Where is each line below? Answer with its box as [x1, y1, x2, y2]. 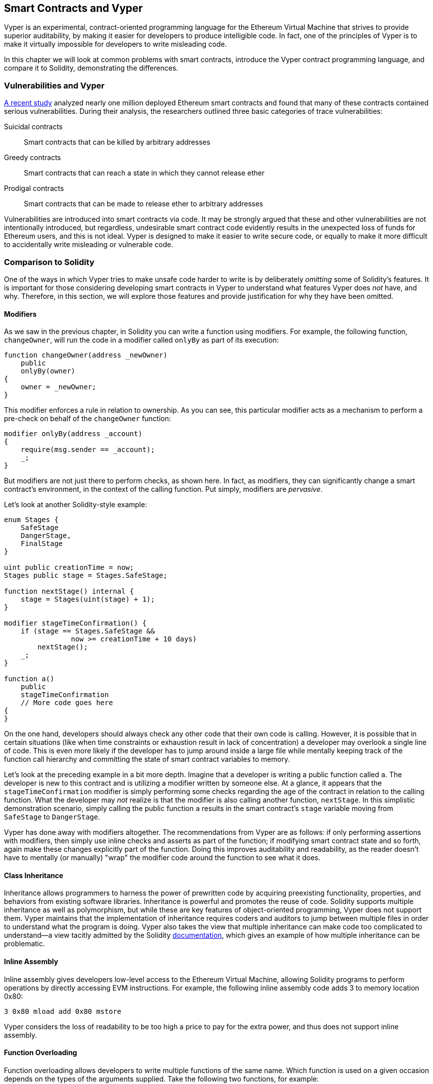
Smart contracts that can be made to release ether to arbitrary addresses [24, 199, 263, 208]
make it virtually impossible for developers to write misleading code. [4, 40, 227, 49]
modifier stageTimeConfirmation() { [4, 619, 147, 628]
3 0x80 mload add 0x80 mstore [4, 1007, 122, 1015]
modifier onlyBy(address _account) [4, 430, 143, 438]
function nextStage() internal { [4, 587, 134, 596]
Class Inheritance [4, 871, 64, 880]
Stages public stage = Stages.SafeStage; [4, 571, 168, 580]
